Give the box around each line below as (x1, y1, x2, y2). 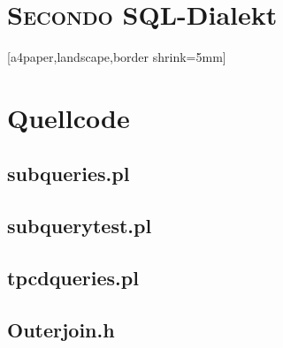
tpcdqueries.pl (7, 264, 139, 291)
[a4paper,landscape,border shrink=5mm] (7, 48, 226, 66)
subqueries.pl (7, 160, 130, 187)
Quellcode (7, 99, 130, 135)
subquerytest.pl (7, 212, 152, 239)
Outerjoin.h (7, 315, 115, 343)
